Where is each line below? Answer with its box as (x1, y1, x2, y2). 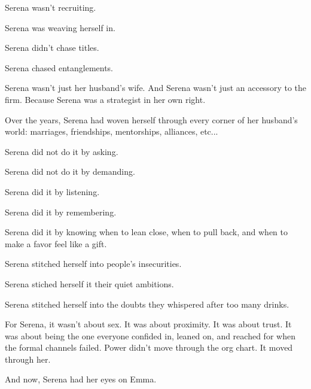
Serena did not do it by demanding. (5, 165, 135, 178)
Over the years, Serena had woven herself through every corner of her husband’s (5, 113, 298, 126)
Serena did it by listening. (5, 185, 100, 197)
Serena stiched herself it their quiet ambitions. (5, 277, 174, 290)
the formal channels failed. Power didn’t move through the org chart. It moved (5, 341, 293, 354)
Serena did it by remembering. (5, 205, 117, 218)
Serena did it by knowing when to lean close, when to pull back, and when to (5, 226, 288, 238)
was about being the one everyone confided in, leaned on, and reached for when (5, 329, 295, 342)
